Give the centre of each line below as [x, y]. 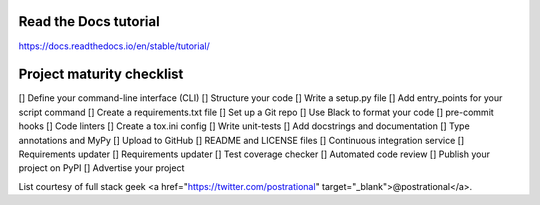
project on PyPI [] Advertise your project [101, 168]
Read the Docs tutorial [89, 21]
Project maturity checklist [101, 74]
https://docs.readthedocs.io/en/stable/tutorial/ [114, 46]
